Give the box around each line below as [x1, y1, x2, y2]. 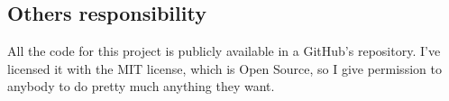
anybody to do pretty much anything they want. [7, 77, 275, 96]
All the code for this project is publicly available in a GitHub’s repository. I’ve [7, 41, 441, 60]
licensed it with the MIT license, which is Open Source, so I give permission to [7, 59, 442, 78]
